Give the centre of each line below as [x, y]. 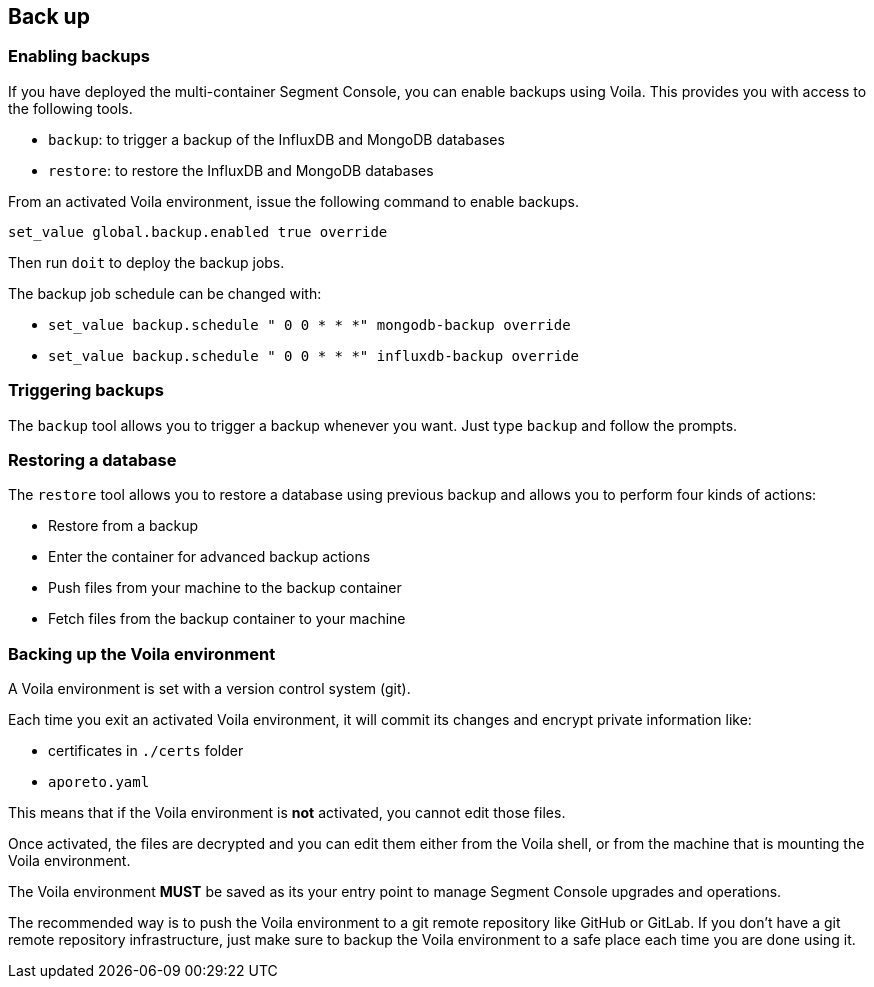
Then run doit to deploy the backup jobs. [146, 262]
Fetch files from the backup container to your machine [227, 619]
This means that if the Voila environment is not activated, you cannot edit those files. [287, 813]
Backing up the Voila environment [142, 653]
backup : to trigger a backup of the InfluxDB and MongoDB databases [276, 139]
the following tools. [70, 108]
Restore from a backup [123, 526]
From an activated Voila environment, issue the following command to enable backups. [293, 201]
